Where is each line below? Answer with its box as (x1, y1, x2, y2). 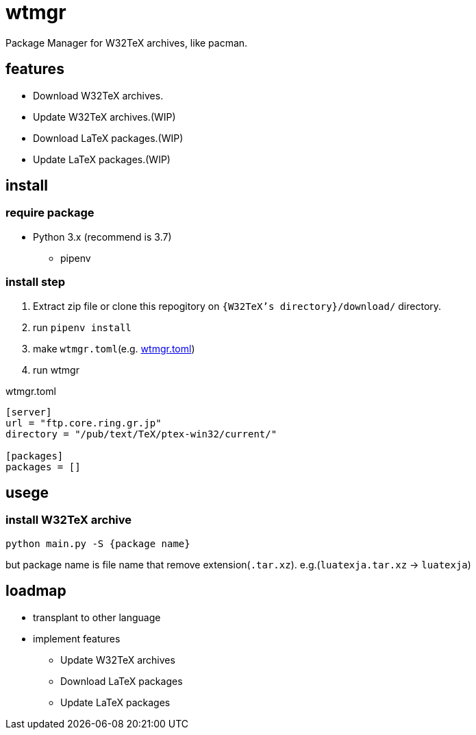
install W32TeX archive (5, 513, 132, 527)
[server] (5, 406, 52, 418)
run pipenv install (33, 321, 131, 333)
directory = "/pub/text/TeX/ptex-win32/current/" (5, 428, 277, 439)
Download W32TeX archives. (33, 89, 164, 101)
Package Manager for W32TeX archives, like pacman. (5, 36, 248, 49)
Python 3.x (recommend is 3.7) (33, 230, 172, 243)
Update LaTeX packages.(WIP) (33, 153, 171, 165)
